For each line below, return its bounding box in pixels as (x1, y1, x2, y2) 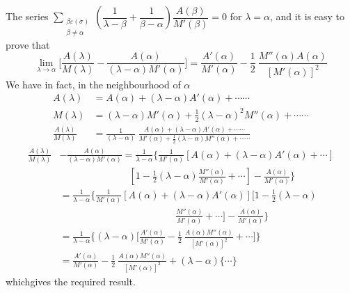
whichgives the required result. (6, 274, 136, 288)
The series (6, 9, 49, 23)
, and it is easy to (269, 9, 345, 23)
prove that (6, 37, 50, 52)
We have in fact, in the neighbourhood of (6, 77, 181, 91)
